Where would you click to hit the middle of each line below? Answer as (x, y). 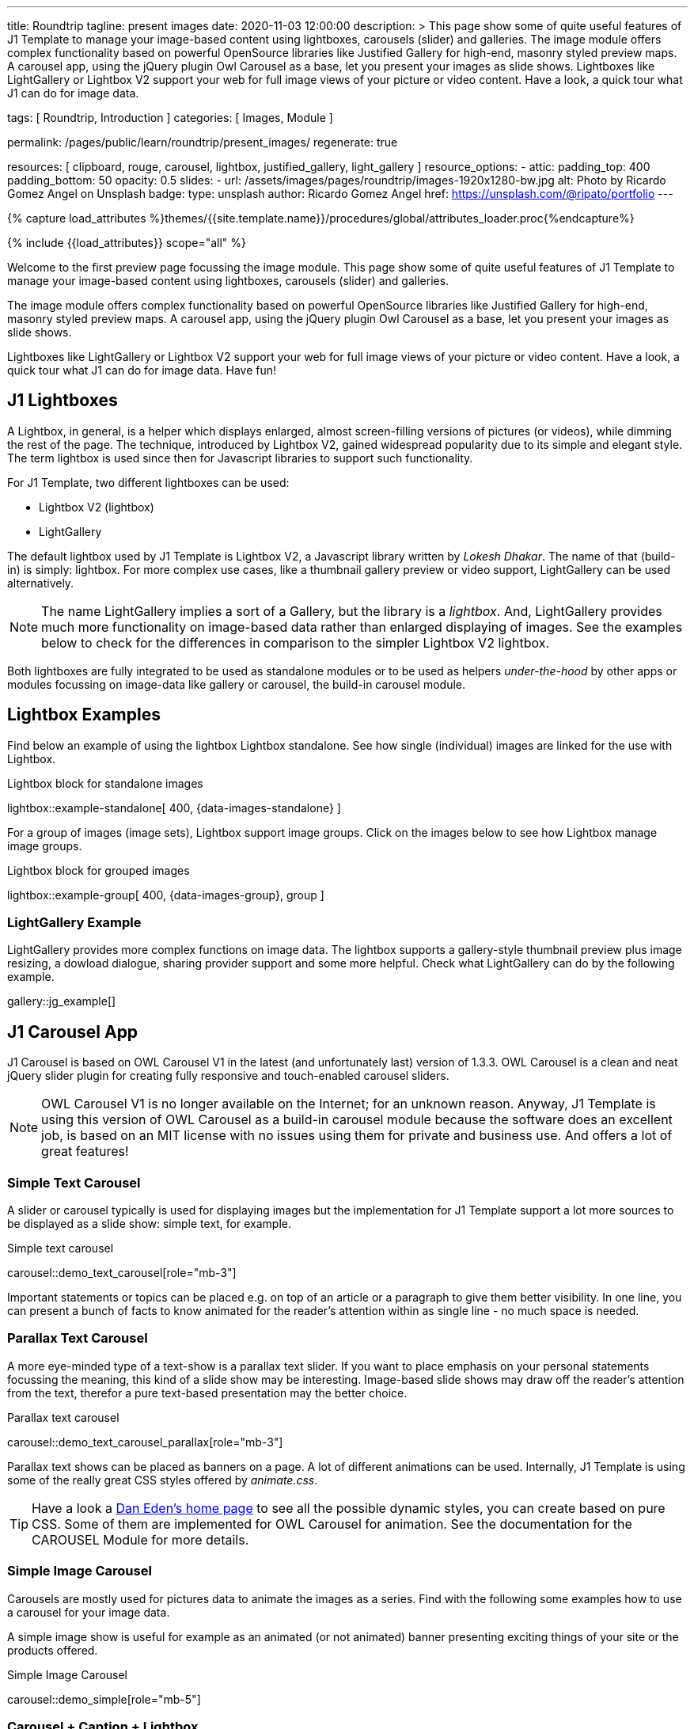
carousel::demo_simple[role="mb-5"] (104, 1699)
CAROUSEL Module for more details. (140, 1539)
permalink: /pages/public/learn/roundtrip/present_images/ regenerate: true (203, 142)
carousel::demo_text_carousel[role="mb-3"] (122, 1273)
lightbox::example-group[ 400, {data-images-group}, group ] (166, 895)
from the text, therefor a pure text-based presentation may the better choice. (207, 1393)
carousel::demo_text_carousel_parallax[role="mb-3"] (145, 1442)
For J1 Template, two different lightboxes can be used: (148, 482)
